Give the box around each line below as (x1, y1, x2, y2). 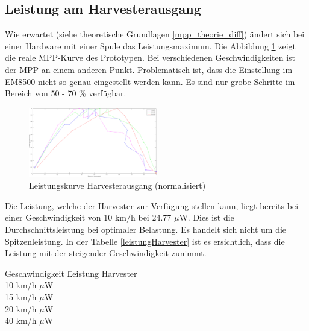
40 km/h (5, 314, 37, 327)
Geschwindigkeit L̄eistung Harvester (5, 266, 137, 279)
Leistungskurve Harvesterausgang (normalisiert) (29, 179, 206, 192)
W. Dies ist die (179, 211, 234, 224)
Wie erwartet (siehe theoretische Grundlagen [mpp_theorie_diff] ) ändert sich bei (5, 28, 305, 40)
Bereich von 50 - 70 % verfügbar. (5, 87, 126, 99)
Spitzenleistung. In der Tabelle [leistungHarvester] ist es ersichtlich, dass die (5, 235, 285, 247)
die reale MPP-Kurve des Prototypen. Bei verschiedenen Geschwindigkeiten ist (5, 51, 295, 64)
